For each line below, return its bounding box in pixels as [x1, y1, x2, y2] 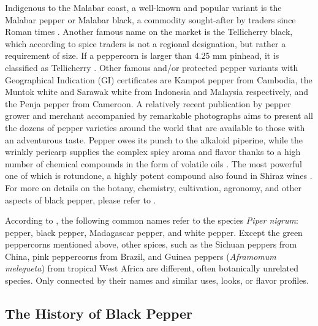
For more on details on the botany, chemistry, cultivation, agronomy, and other [5, 181, 301, 194]
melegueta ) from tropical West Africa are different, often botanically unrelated [5, 262, 298, 275]
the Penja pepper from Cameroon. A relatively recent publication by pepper [5, 97, 291, 110]
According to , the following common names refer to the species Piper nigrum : [5, 214, 298, 227]
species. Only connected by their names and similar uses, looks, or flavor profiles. [5, 274, 309, 287]
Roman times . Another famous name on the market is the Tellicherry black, [5, 25, 293, 38]
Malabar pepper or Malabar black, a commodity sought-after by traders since [5, 13, 296, 26]
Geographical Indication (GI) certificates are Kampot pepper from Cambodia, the [5, 73, 312, 86]
